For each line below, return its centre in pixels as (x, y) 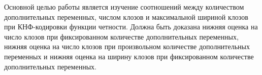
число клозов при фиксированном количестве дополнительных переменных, (121, 36)
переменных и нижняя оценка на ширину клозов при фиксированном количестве (129, 56)
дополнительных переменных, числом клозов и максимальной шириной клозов (126, 16)
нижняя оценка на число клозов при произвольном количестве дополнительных (127, 46)
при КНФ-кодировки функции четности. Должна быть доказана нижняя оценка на (131, 27)
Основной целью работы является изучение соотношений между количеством (124, 7)
